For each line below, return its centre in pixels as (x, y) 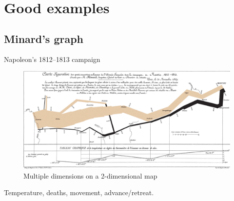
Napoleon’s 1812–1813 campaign (52, 59)
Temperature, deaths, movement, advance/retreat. (79, 192)
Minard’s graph (44, 38)
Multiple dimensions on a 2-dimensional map (90, 176)
